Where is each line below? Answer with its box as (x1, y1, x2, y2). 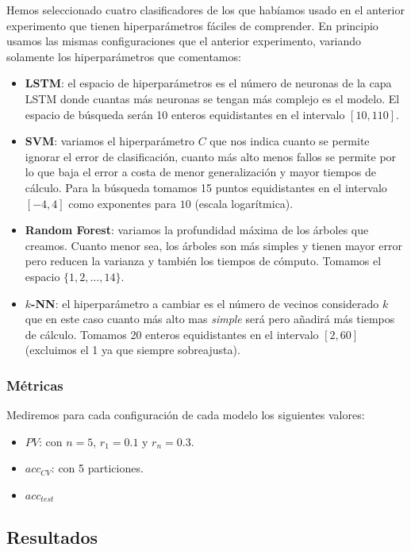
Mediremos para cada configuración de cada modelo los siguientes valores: (6, 407, 365, 423)
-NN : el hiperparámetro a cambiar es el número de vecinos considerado (31, 295, 379, 311)
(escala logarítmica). (194, 195, 294, 211)
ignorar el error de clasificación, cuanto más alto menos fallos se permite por (25, 148, 397, 164)
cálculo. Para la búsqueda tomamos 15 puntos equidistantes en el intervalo (25, 179, 387, 195)
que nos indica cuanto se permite (209, 133, 370, 149)
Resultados (6, 524, 98, 549)
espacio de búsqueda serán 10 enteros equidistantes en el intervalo (25, 106, 345, 122)
